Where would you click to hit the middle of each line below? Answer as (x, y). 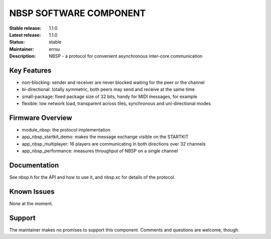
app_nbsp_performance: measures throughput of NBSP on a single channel (100, 151)
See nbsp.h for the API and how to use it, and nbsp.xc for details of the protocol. (92, 177)
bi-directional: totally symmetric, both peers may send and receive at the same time (108, 89)
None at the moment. (31, 204)
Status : (17, 42)
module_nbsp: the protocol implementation (66, 130)
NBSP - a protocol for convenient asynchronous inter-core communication (126, 56)
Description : (23, 56)
